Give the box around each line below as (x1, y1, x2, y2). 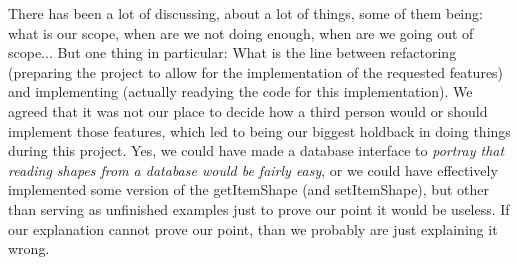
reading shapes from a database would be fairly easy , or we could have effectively (8, 159, 498, 180)
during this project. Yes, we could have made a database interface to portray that (8, 140, 505, 161)
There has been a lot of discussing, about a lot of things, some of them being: (8, 3, 483, 23)
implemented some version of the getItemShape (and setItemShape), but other (8, 179, 489, 200)
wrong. (8, 238, 50, 259)
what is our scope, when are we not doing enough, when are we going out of (8, 22, 474, 43)
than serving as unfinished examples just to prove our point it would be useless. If (8, 198, 510, 219)
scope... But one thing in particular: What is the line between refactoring (8, 42, 457, 63)
